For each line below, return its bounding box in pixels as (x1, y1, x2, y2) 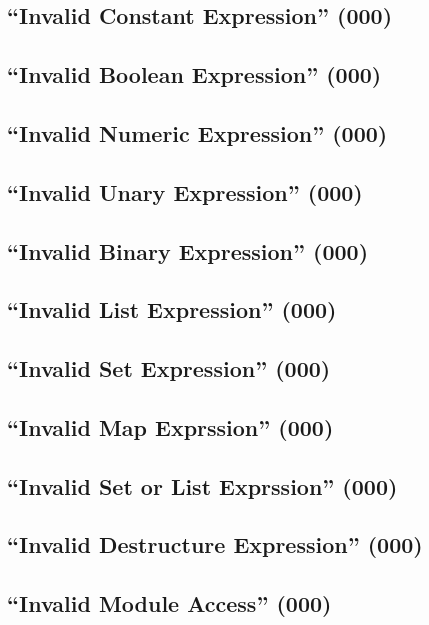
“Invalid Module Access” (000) (7, 588, 332, 619)
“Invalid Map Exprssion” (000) (7, 411, 334, 442)
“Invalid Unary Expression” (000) (7, 176, 363, 207)
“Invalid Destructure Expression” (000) (7, 529, 423, 560)
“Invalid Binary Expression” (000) (7, 235, 369, 266)
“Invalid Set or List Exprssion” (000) (7, 470, 398, 501)
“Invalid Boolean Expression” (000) (7, 59, 382, 90)
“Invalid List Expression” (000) (7, 294, 337, 325)
